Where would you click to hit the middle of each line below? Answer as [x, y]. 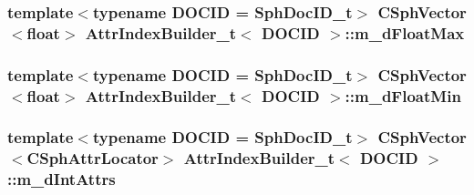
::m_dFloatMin [403, 95]
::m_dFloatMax [405, 32]
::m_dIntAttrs [62, 179]
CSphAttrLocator [93, 158]
